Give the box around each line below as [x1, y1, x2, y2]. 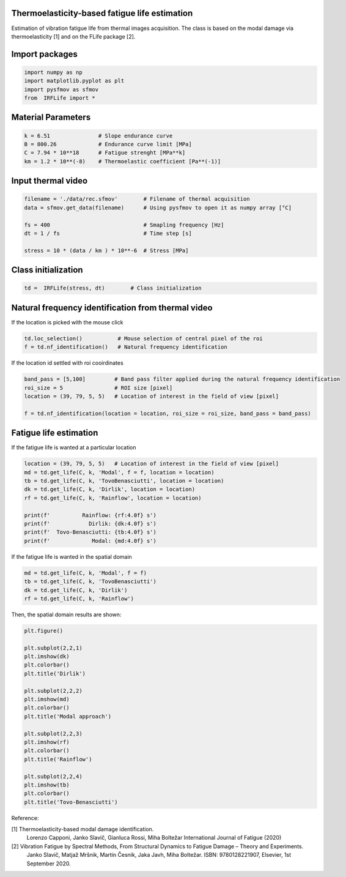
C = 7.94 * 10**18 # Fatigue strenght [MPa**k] [24, 149, 186, 156]
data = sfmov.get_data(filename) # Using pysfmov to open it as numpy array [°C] [24, 204, 292, 211]
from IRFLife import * [24, 95, 96, 102]
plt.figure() [24, 627, 64, 634]
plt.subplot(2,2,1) [24, 644, 83, 651]
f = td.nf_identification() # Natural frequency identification [24, 343, 227, 351]
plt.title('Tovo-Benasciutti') [24, 799, 119, 805]
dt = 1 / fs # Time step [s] [24, 230, 192, 237]
